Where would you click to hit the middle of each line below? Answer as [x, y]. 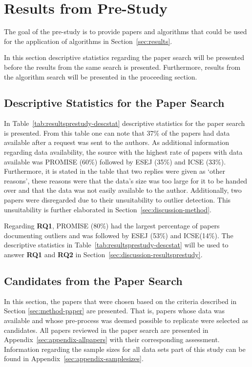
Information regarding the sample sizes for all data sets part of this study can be [125, 349]
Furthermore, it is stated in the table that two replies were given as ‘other [115, 171]
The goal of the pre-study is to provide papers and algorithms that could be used [126, 31]
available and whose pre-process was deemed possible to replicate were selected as [126, 320]
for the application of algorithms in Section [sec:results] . [88, 41]
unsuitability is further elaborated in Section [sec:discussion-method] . [108, 209]
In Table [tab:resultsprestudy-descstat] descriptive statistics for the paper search [125, 123]
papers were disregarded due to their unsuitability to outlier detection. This [117, 200]
